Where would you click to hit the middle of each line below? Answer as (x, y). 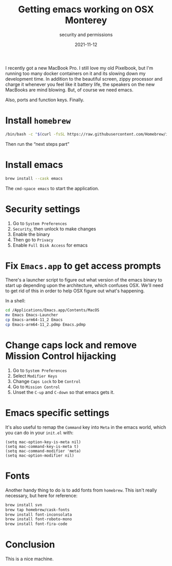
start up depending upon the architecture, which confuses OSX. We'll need (84, 286)
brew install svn (24, 505)
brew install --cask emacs (34, 178)
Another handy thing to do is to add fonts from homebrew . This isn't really (81, 490)
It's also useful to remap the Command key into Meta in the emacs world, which (86, 427)
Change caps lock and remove (71, 345)
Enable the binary (31, 234)
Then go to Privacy (33, 239)
